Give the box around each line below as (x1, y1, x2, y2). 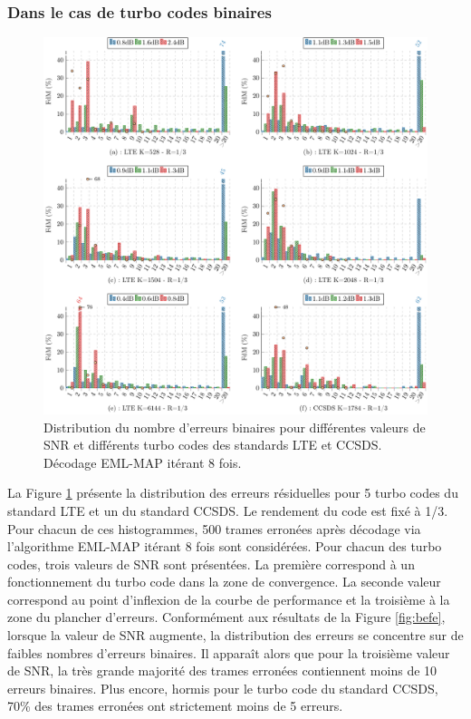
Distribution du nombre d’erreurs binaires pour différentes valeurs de (43, 417, 426, 436)
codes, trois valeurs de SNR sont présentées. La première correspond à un (7, 554, 415, 573)
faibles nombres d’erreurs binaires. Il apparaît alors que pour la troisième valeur (7, 643, 450, 662)
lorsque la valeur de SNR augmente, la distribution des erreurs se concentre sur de (7, 626, 464, 645)
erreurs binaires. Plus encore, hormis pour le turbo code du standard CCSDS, (7, 678, 438, 697)
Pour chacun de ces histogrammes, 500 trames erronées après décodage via (7, 519, 421, 538)
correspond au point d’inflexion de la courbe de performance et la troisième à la (7, 589, 450, 608)
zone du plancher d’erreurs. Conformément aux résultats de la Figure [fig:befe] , (7, 607, 446, 627)
